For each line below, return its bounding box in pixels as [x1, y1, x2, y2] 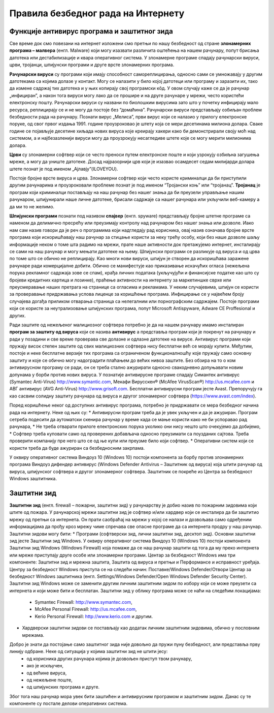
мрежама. [22, 632, 45, 638]
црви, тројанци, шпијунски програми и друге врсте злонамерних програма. [9, 61, 175, 68]
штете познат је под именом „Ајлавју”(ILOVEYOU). [9, 166, 118, 172]
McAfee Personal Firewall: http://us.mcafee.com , [35, 606, 137, 612]
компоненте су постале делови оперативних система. [9, 700, 128, 706]
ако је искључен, [26, 663, 63, 669]
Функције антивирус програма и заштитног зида [9, 27, 174, 36]
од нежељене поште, [26, 677, 73, 683]
